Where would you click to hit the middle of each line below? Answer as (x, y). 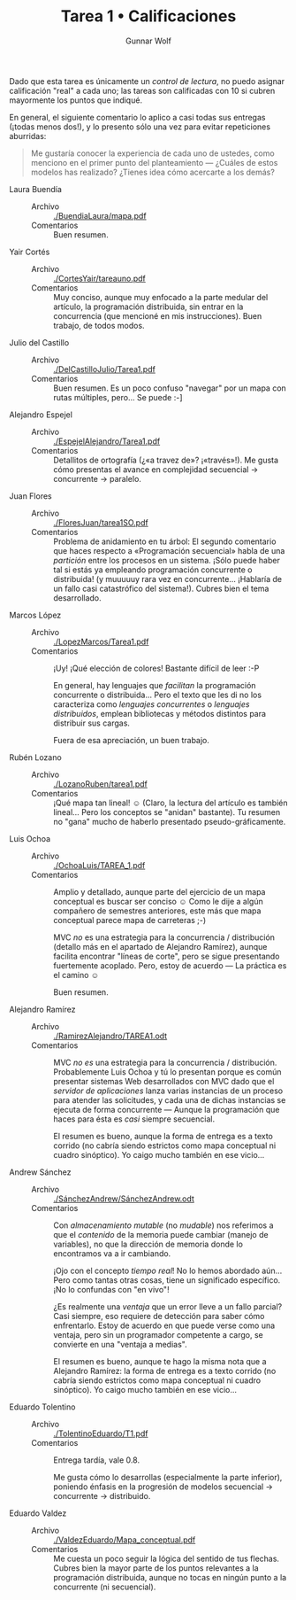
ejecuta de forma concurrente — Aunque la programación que (167, 1109)
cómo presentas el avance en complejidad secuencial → (156, 469)
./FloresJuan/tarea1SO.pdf (101, 522)
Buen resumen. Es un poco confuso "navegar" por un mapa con (170, 388)
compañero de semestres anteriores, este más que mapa (157, 911)
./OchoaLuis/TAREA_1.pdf (99, 865)
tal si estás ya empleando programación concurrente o (153, 570)
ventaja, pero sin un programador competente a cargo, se (158, 1334)
